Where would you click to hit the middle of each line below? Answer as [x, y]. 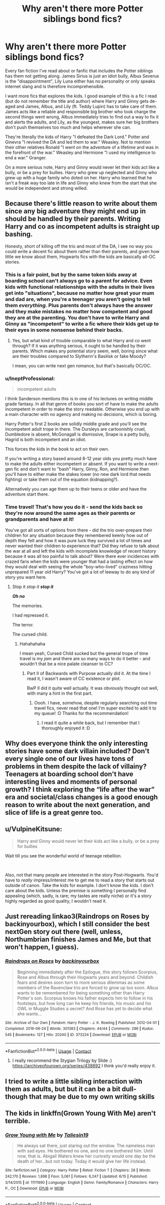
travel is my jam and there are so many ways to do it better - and [85, 658]
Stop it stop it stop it [33, 587]
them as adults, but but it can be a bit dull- [71, 1089]
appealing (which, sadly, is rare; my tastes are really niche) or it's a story [78, 896]
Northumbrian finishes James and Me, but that [78, 940]
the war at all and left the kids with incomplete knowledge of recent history [81, 551]
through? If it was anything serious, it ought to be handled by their [79, 346]
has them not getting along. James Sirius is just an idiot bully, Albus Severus [82, 76]
